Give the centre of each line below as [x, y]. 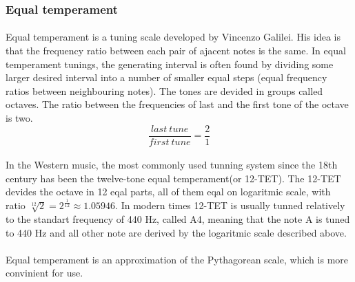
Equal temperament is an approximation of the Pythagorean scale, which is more [177, 259]
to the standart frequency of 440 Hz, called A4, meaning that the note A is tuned [178, 218]
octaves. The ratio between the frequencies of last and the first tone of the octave [177, 104]
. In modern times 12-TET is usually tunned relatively [230, 205]
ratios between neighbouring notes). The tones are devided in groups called [164, 90]
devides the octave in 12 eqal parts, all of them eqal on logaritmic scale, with [168, 192]
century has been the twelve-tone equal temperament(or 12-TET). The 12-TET [173, 178]
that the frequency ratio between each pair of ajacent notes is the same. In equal [176, 51]
